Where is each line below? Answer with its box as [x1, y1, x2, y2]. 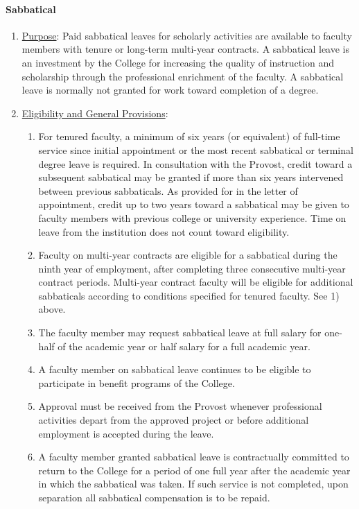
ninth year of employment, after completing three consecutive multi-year [38, 261, 346, 275]
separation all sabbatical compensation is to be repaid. [38, 490, 270, 505]
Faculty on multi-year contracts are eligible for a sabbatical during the [38, 248, 338, 262]
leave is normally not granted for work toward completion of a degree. [21, 83, 319, 97]
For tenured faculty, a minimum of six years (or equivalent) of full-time [38, 129, 340, 144]
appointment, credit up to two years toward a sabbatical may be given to [38, 197, 349, 212]
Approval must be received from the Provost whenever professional [38, 399, 322, 413]
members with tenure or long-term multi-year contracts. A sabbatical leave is [21, 42, 350, 56]
